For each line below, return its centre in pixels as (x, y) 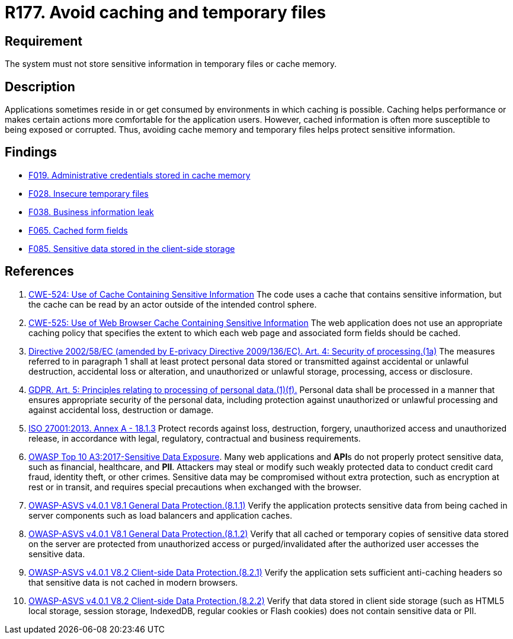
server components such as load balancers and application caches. (161, 515)
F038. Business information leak (91, 212)
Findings (31, 152)
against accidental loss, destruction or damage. (121, 410)
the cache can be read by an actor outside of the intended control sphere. (173, 304)
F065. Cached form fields (78, 230)
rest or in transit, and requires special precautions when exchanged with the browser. (195, 487)
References (39, 271)
